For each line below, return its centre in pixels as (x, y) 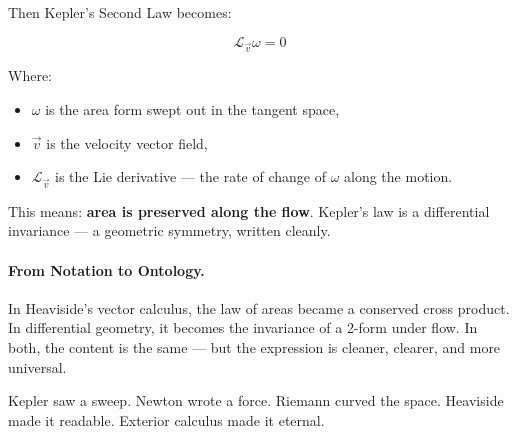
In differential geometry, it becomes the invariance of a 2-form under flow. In (243, 327)
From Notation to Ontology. (106, 269)
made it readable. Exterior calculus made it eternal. (166, 419)
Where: (30, 75)
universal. (37, 366)
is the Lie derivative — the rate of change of (190, 176)
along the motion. (398, 176)
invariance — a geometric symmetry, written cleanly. (169, 230)
